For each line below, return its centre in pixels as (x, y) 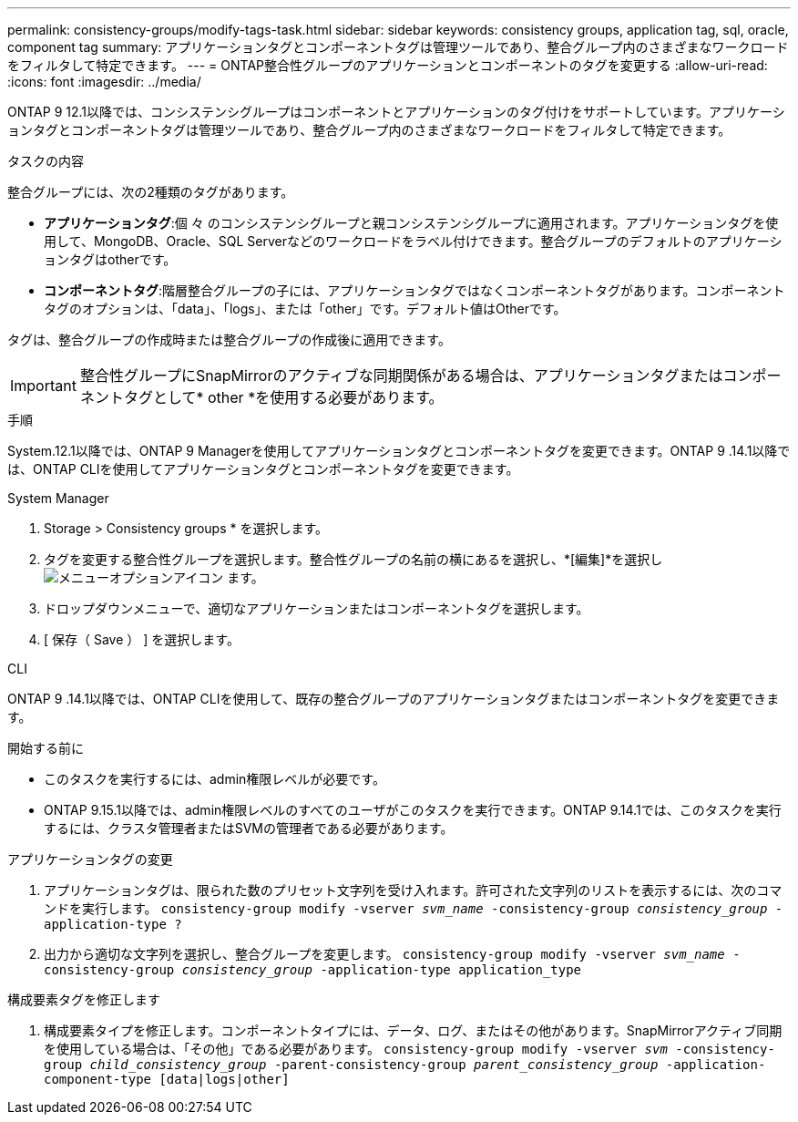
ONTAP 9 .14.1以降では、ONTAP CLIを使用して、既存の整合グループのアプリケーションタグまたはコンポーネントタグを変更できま (394, 699)
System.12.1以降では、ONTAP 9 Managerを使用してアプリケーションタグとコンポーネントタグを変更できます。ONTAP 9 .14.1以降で (399, 451)
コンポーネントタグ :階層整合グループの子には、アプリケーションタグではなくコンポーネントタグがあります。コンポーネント (414, 290)
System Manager (58, 498)
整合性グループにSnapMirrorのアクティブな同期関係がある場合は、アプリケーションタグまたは (401, 376)
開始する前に (46, 748)
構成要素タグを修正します (84, 999)
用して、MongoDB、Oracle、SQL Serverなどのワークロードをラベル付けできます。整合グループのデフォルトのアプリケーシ (413, 241)
